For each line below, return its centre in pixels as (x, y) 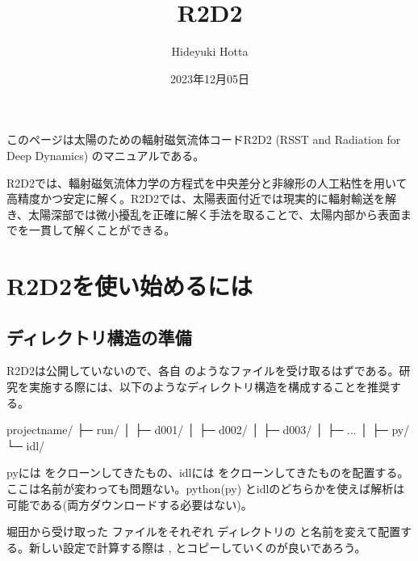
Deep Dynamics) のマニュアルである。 (106, 155)
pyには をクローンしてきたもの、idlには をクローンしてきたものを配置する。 (208, 472)
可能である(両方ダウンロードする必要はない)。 (130, 504)
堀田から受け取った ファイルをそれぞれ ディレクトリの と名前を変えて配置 (204, 531)
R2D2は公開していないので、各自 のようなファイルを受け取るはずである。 (203, 371)
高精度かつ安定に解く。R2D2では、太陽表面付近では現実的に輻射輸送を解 (201, 198)
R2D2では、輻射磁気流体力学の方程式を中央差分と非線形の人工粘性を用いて (207, 182)
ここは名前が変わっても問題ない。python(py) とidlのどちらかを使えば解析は (206, 489)
